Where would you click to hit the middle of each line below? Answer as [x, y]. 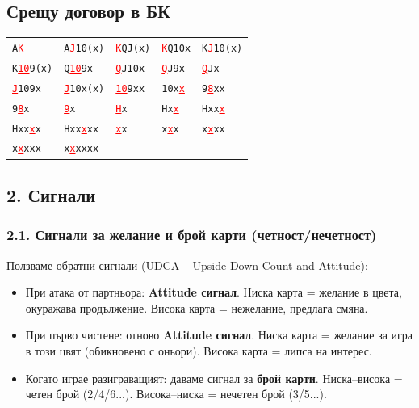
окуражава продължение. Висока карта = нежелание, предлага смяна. [197, 307]
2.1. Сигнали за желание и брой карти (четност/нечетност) [192, 235]
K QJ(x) [133, 48]
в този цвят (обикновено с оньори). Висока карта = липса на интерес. [199, 351]
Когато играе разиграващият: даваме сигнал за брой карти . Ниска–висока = [214, 378]
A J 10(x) [84, 48]
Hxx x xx [82, 129]
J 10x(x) [84, 88]
